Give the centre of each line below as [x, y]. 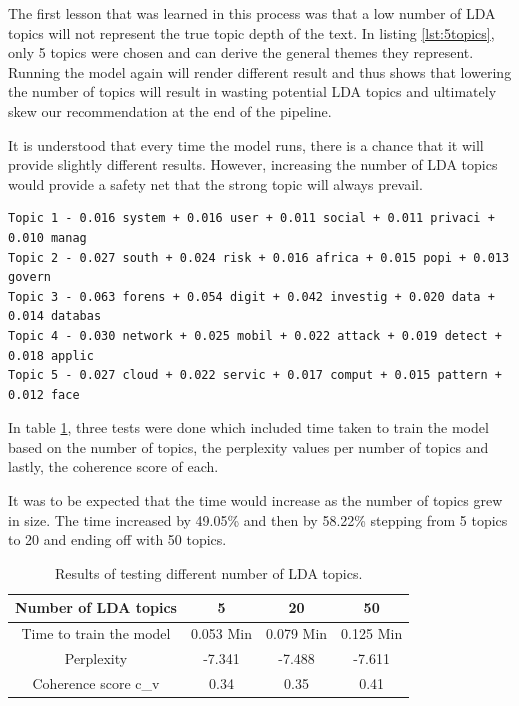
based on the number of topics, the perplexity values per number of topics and [248, 446]
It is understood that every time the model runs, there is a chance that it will [246, 144]
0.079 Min [297, 633]
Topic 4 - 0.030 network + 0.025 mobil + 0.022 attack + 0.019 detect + [255, 335]
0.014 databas [55, 316]
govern [29, 277]
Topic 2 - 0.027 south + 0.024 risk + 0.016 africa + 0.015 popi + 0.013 [259, 257]
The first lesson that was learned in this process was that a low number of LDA [252, 13]
